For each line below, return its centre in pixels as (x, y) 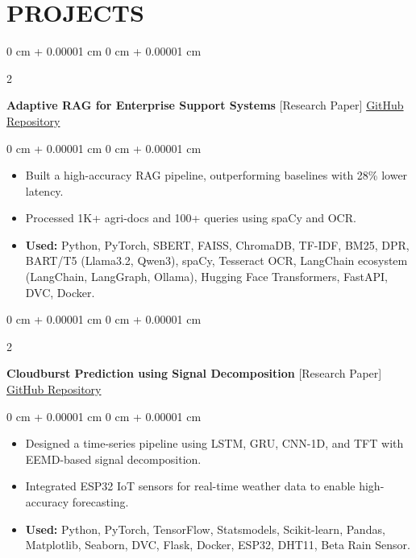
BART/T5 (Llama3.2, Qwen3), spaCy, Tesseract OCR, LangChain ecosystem (216, 260)
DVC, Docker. (60, 292)
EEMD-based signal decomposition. (113, 459)
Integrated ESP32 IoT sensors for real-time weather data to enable (190, 486)
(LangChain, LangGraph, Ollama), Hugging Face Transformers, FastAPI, (206, 277)
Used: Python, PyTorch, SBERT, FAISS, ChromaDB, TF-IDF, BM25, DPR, (217, 244)
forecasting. (100, 502)
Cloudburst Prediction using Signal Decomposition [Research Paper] (194, 373)
